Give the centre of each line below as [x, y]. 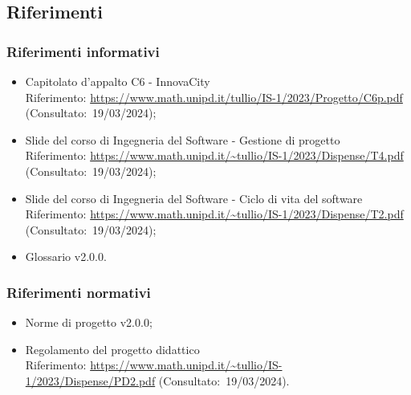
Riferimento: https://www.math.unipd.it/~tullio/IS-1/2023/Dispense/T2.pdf [214, 214]
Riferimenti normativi [79, 292]
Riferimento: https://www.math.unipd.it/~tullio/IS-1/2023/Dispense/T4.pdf [214, 155]
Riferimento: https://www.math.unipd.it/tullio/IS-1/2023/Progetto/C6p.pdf [214, 97]
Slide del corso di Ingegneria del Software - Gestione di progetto [183, 139]
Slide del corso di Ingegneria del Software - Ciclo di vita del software [194, 198]
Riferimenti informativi [83, 51]
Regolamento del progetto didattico [112, 349]
